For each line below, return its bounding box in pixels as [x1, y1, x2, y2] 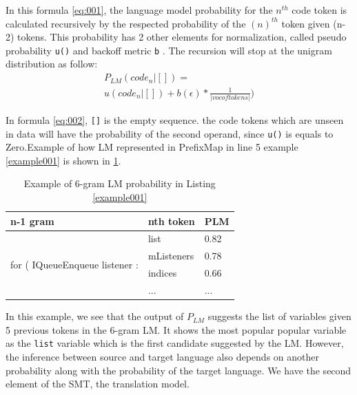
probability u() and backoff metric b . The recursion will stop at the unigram [6, 43, 332, 57]
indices [147, 266, 177, 280]
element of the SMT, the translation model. [6, 376, 190, 391]
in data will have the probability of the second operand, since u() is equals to [6, 126, 334, 140]
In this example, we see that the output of [6, 309, 184, 323]
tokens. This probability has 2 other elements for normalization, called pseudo [17, 30, 347, 44]
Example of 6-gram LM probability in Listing [23, 176, 216, 191]
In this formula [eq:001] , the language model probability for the [6, 3, 273, 17]
